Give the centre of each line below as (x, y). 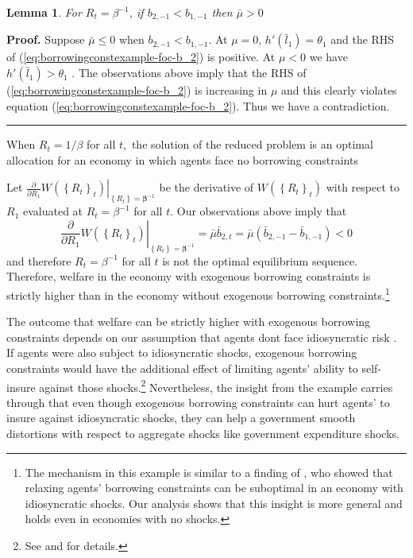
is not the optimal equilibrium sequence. (260, 260)
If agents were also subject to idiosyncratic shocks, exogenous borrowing (182, 353)
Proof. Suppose (46, 39)
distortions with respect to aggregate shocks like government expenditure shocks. (203, 433)
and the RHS (363, 39)
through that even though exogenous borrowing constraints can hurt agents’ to (198, 402)
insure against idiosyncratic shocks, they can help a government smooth (181, 418)
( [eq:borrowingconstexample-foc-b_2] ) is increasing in (137, 90)
